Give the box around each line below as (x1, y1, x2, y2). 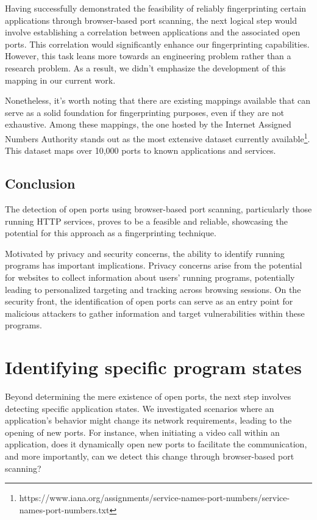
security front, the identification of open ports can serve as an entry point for (5, 295, 293, 308)
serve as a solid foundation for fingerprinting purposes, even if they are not (5, 106, 284, 118)
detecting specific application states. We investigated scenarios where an (5, 402, 274, 414)
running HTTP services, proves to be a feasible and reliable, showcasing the (5, 214, 288, 227)
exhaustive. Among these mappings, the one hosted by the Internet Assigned (5, 118, 291, 131)
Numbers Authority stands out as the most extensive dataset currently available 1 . (5, 130, 310, 145)
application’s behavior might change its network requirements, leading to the (5, 414, 292, 427)
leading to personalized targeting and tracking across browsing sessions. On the (5, 283, 301, 295)
